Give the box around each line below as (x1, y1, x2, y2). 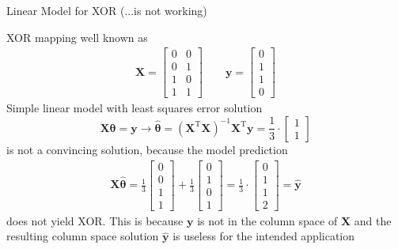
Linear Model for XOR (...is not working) (6, 2, 207, 18)
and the (354, 212, 392, 228)
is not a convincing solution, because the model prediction (6, 141, 288, 157)
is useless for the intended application (172, 228, 355, 244)
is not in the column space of (197, 212, 338, 228)
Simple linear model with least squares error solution (6, 100, 263, 116)
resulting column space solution (6, 228, 159, 244)
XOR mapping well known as (6, 28, 148, 45)
